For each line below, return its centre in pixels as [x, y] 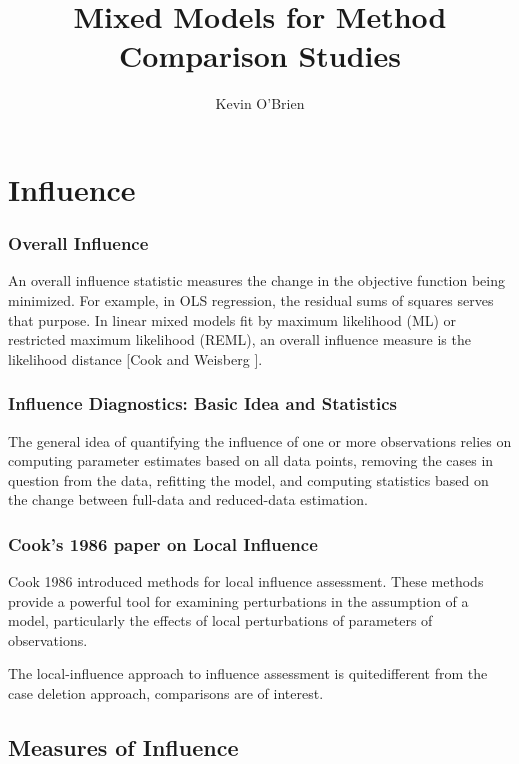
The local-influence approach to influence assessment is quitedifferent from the [248, 673]
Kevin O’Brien [260, 103]
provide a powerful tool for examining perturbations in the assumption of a [238, 600]
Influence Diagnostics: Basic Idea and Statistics [203, 403]
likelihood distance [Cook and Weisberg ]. [135, 358]
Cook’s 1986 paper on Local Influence [163, 543]
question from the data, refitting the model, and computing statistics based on [248, 479]
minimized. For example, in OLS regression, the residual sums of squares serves [251, 299]
